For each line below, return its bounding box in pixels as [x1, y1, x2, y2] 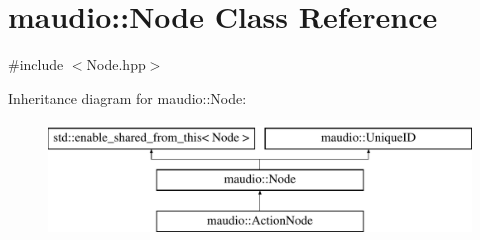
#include [8, 54, 64, 75]
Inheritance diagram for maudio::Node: [8, 87, 247, 108]
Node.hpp [86, 54, 146, 75]
